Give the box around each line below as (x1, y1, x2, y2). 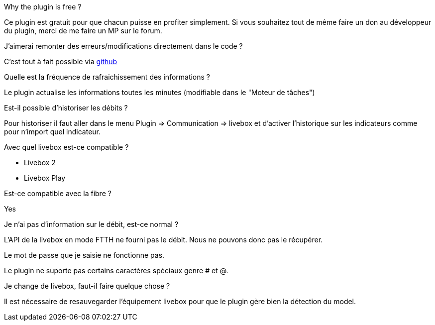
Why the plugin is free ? (4, 2, 82, 11)
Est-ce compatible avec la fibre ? (4, 189, 111, 198)
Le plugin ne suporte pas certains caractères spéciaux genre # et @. (4, 266, 228, 275)
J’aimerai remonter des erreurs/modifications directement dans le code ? (4, 42, 243, 50)
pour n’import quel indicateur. (4, 127, 101, 136)
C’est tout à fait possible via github (4, 57, 117, 66)
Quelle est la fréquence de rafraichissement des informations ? (4, 73, 211, 81)
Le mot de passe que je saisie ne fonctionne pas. (4, 251, 165, 259)
